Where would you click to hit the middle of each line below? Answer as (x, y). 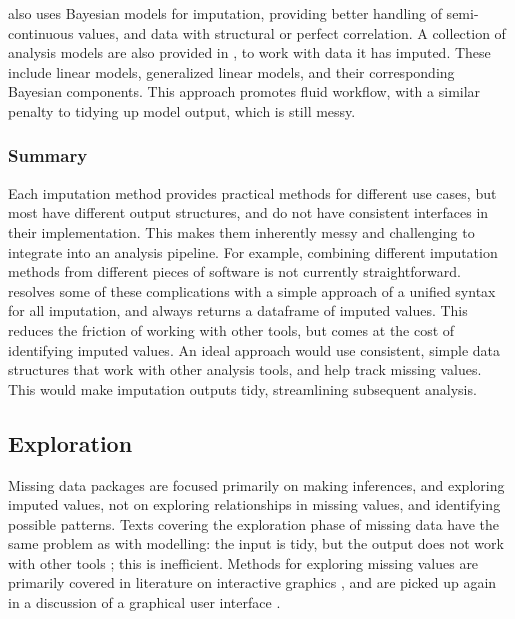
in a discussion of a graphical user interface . (144, 602)
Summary (48, 155)
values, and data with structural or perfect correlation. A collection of (292, 32)
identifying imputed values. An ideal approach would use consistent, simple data (254, 349)
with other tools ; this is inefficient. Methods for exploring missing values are (243, 562)
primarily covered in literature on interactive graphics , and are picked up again (252, 582)
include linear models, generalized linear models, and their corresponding (231, 71)
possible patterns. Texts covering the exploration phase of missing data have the (254, 523)
